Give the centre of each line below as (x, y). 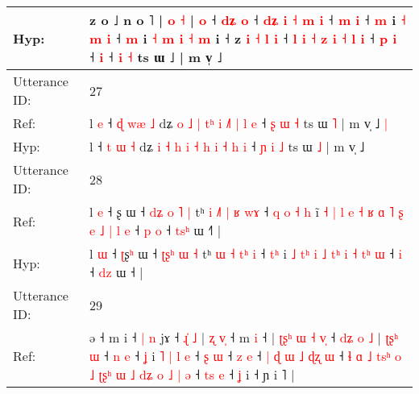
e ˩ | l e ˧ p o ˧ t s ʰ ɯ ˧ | (156, 230)
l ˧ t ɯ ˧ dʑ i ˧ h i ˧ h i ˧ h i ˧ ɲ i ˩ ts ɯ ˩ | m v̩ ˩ (227, 146)
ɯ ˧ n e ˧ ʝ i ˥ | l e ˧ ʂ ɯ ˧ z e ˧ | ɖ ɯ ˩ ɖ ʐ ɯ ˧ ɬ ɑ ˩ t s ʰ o (246, 356)
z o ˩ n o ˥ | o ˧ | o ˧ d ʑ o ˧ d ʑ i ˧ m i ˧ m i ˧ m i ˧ (248, 20)
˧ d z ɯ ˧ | (116, 272)
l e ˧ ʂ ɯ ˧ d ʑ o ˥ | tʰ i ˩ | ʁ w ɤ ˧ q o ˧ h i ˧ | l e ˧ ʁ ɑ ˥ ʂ (247, 212)
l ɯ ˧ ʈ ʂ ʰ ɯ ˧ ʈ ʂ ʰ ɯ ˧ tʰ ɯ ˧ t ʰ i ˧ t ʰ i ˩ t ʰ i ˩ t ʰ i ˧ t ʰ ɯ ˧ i (246, 253)
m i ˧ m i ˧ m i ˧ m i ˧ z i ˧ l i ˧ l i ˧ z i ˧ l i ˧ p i (243, 38)
